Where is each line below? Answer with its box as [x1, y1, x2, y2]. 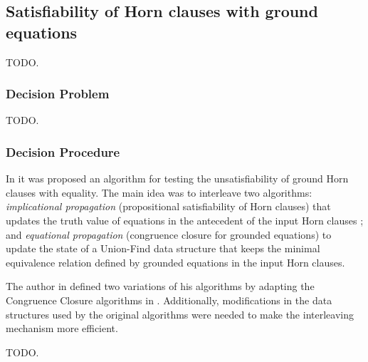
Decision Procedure [6, 143, 120, 160]
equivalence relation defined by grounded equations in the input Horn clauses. [6, 254, 345, 269]
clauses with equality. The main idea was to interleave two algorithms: [6, 185, 312, 200]
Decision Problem [6, 85, 110, 103]
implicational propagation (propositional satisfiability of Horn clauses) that [6, 199, 331, 214]
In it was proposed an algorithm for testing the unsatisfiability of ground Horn [6, 171, 349, 186]
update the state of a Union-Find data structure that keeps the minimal [6, 241, 320, 256]
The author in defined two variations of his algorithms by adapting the [6, 279, 315, 294]
